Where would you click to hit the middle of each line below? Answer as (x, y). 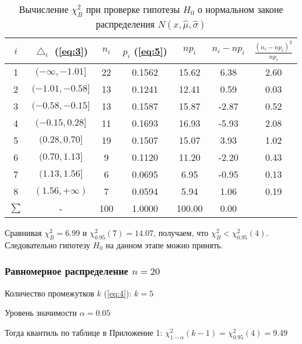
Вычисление (44, 9)
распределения (125, 24)
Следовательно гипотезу (47, 244)
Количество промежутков (49, 293)
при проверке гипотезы (133, 9)
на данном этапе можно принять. (164, 244)
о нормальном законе (240, 9)
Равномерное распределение (67, 271)
